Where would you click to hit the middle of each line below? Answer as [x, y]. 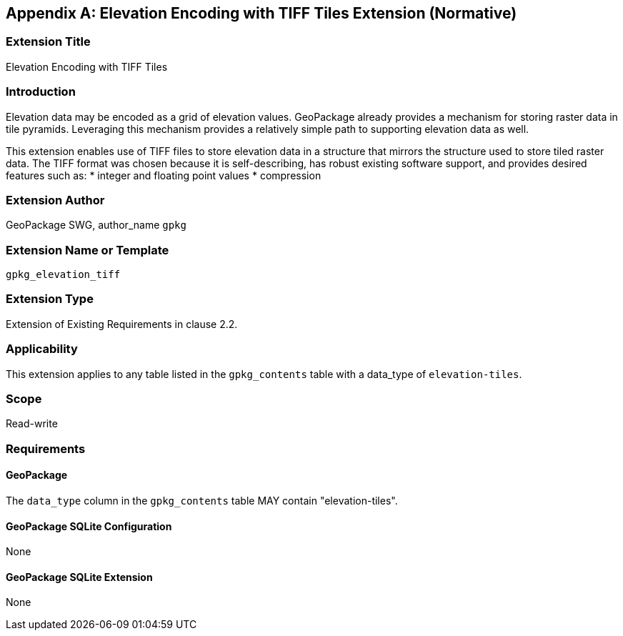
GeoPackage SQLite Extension [79, 577]
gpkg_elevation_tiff [63, 275]
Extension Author [55, 200]
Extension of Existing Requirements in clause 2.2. [122, 324]
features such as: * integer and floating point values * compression [164, 175]
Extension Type [50, 299]
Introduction [41, 92]
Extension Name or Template [88, 250]
